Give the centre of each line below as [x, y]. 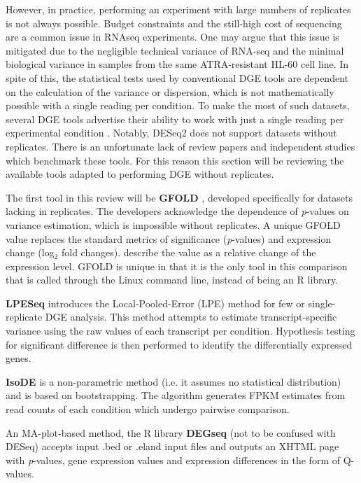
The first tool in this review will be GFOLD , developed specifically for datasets [179, 197]
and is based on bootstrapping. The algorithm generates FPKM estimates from [176, 395]
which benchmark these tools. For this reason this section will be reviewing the [175, 160]
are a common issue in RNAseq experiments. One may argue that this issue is [172, 37]
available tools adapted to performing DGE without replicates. [140, 174]
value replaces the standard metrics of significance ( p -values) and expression [169, 238]
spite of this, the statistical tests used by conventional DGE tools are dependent [177, 77]
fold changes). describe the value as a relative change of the [189, 252]
